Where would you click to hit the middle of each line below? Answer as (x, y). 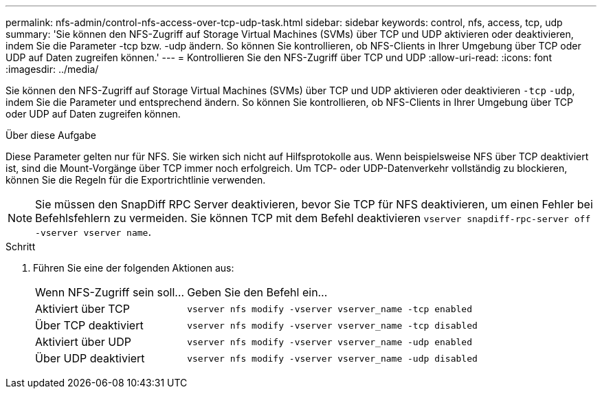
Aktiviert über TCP (82, 309)
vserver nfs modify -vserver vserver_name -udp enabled (330, 342)
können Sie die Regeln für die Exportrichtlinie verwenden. (136, 180)
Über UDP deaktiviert (90, 358)
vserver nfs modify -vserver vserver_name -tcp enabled (330, 309)
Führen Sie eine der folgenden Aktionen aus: (134, 268)
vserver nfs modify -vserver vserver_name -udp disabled (332, 358)
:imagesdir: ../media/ (52, 69)
